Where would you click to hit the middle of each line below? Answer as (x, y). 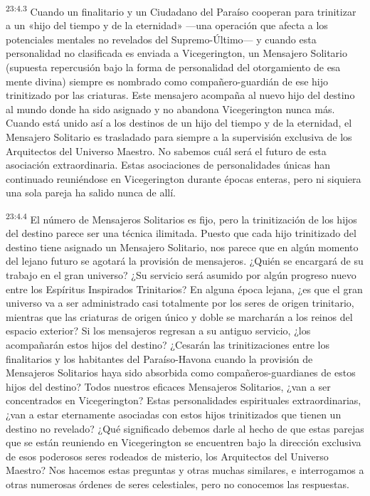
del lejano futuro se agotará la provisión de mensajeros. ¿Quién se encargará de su (185, 261)
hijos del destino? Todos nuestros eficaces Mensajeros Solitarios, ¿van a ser (168, 386)
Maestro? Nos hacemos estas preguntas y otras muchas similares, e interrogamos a (185, 470)
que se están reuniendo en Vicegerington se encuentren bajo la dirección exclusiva (184, 442)
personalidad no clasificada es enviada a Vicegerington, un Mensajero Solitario (177, 53)
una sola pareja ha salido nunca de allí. (91, 192)
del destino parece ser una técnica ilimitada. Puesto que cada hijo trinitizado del (181, 233)
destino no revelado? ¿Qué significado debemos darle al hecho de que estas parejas (185, 428)
